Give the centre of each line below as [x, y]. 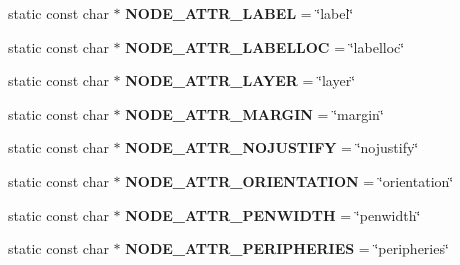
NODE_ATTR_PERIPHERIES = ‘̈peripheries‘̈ [287, 248]
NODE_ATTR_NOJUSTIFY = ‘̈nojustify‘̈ [272, 147]
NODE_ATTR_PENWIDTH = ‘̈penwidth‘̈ [273, 214]
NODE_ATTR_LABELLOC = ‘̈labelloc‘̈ [265, 46]
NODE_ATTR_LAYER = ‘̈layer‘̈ [240, 80]
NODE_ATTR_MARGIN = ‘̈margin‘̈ [254, 113]
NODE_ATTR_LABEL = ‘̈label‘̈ [239, 13]
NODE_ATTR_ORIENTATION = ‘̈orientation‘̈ [289, 180]
